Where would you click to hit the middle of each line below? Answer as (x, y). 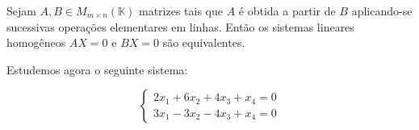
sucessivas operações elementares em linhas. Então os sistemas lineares (180, 26)
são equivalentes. (204, 42)
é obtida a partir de (287, 10)
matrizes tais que (180, 10)
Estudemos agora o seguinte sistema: (97, 69)
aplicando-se (382, 10)
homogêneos (36, 42)
